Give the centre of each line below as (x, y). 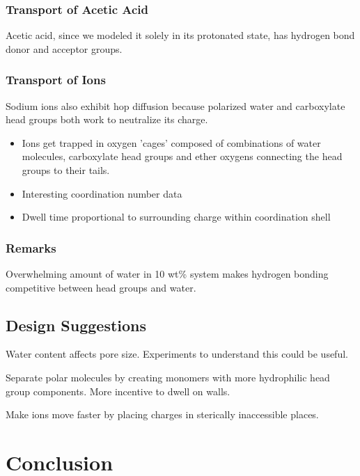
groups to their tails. (66, 170)
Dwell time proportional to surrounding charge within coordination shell (176, 217)
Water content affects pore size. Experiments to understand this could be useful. (177, 354)
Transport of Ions (56, 80)
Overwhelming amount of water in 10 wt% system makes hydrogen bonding (167, 273)
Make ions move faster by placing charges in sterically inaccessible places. (162, 414)
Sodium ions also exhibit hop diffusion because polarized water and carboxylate (175, 105)
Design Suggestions (76, 325)
